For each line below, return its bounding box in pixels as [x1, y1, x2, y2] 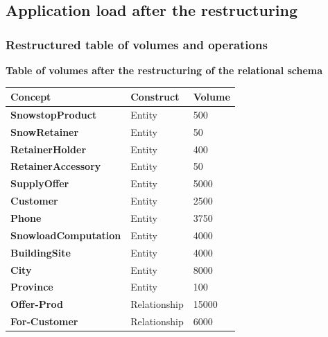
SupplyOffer [10, 176, 69, 191]
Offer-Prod [10, 297, 63, 311]
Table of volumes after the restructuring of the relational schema [6, 63, 323, 77]
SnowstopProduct [10, 107, 97, 121]
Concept [10, 89, 51, 104]
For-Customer [10, 314, 78, 329]
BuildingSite [10, 245, 71, 259]
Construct [130, 89, 180, 104]
